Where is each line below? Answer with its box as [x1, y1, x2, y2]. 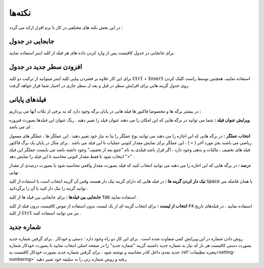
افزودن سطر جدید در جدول [9, 63, 83, 71]
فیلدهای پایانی [9, 95, 46, 104]
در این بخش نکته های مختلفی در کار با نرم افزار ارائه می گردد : [9, 24, 123, 30]
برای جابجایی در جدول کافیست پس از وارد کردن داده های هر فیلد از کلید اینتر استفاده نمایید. [9, 50, 176, 56]
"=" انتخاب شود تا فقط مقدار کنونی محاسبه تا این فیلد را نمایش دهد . [9, 154, 135, 159]
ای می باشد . [9, 124, 33, 130]
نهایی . [9, 169, 22, 175]
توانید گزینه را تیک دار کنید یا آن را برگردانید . [9, 185, 89, 191]
